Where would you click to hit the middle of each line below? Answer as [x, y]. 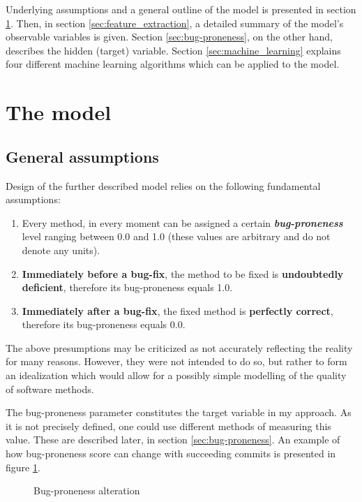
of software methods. [50, 389]
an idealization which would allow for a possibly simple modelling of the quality [176, 375]
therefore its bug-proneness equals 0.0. [104, 324]
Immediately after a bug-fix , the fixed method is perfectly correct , [178, 310]
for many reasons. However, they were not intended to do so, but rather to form [176, 361]
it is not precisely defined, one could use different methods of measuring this [168, 426]
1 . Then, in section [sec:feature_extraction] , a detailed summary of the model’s [175, 23]
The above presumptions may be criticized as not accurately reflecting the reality [179, 347]
